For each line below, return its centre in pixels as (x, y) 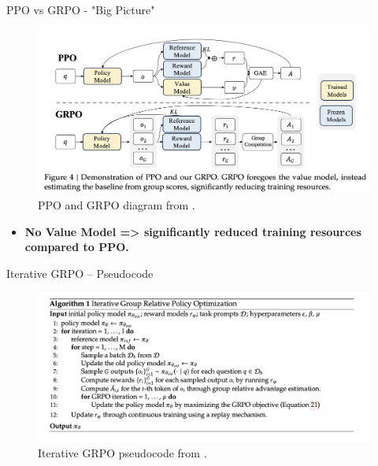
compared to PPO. (77, 247)
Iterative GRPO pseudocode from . (122, 452)
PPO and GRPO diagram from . (117, 205)
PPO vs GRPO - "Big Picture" (81, 9)
